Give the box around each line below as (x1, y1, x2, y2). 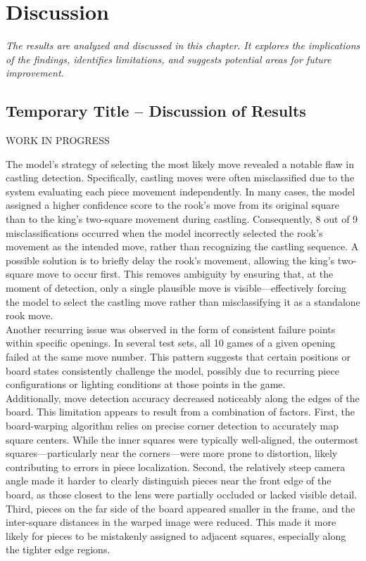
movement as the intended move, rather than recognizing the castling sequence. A (6, 239, 359, 254)
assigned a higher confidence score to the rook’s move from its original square (6, 198, 339, 212)
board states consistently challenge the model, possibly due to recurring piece (6, 363, 339, 378)
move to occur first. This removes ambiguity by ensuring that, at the (37, 266, 334, 281)
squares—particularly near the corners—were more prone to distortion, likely (6, 446, 338, 460)
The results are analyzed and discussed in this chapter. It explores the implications (6, 38, 360, 53)
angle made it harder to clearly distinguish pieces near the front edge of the (6, 473, 332, 488)
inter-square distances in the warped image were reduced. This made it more (6, 515, 336, 529)
